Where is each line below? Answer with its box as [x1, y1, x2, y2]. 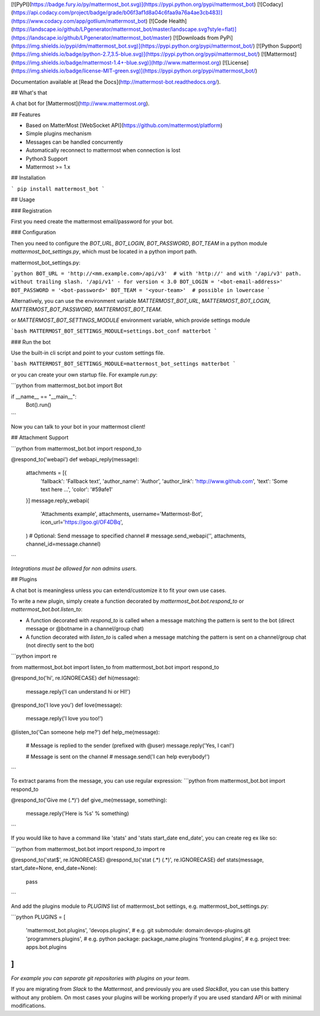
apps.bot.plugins [25, 944, 67, 951]
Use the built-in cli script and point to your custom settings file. [11, 349, 165, 356]
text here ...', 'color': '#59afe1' [40, 486, 113, 493]
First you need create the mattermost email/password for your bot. [11, 217, 174, 225]
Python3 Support [25, 155, 68, 162]
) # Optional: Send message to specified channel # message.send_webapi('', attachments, [25, 532, 246, 539]
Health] [168, 17, 187, 24]
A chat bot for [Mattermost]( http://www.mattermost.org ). [11, 100, 150, 107]
